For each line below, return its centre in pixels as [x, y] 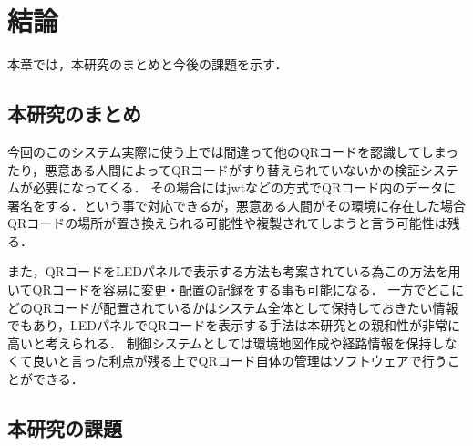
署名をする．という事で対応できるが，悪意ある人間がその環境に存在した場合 [236, 205]
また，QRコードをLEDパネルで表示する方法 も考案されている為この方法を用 [234, 271]
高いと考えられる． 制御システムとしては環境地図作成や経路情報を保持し [226, 342]
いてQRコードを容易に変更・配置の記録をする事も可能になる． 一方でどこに [236, 290]
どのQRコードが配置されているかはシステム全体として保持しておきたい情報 [233, 307]
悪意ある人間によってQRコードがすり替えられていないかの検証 [232, 169]
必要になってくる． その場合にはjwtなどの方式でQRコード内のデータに [244, 187]
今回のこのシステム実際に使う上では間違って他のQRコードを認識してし [221, 151]
